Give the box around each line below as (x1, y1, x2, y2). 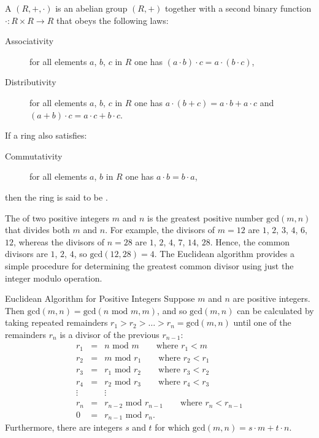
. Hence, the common (210, 235, 290, 248)
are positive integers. (233, 292, 310, 305)
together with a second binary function (165, 2, 312, 14)
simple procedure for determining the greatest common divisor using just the (5, 259, 294, 272)
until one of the (233, 316, 291, 329)
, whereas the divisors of (13, 235, 105, 248)
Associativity (5, 34, 54, 47)
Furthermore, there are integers (5, 421, 123, 434)
